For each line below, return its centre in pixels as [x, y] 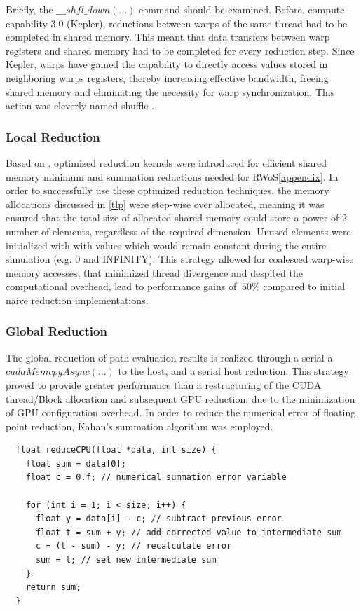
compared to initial [304, 286]
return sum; [53, 588]
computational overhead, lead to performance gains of [121, 286]
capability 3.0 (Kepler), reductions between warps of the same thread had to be [177, 23]
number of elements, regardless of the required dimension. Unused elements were [178, 231]
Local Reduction [53, 136]
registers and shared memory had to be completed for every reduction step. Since [180, 50]
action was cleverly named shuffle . [80, 105]
